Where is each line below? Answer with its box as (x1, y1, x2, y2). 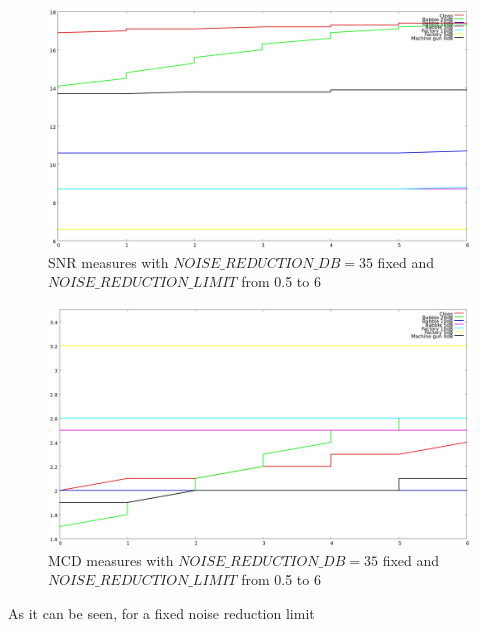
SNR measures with (48, 251, 169, 272)
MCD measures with (48, 549, 174, 570)
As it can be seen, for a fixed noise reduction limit (8, 602, 315, 623)
